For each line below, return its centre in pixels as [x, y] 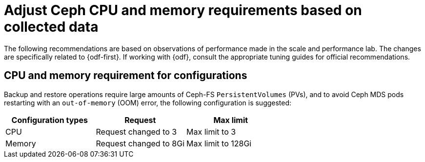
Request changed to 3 [136, 132]
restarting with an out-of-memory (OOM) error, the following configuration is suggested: [148, 102]
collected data [51, 27]
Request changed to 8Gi [140, 143]
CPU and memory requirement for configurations [126, 76]
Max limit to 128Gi [219, 143]
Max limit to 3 [211, 132]
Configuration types [50, 120]
